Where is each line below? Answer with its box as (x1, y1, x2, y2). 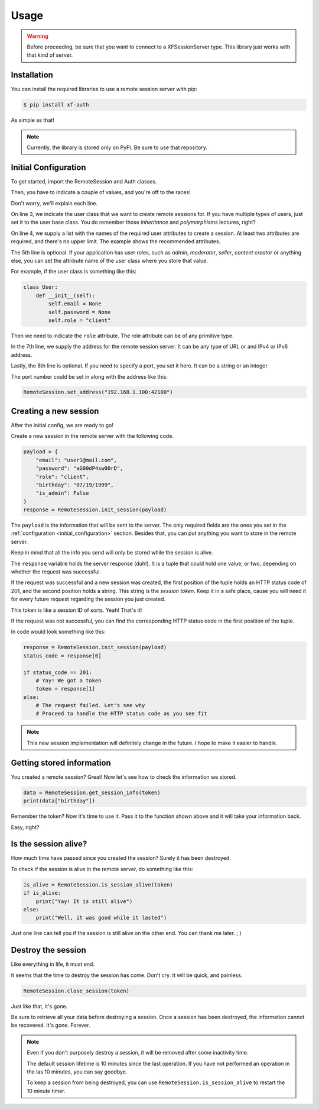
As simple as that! (11, 117, 54, 124)
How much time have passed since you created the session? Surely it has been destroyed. (11, 855, 232, 862)
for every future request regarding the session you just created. (11, 595, 165, 603)
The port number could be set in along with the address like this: (11, 373, 168, 380)
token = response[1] (35, 685, 96, 692)
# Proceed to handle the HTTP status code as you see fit (35, 710, 207, 717)
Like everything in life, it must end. (11, 960, 95, 968)
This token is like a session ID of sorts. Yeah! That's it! (11, 607, 142, 614)
